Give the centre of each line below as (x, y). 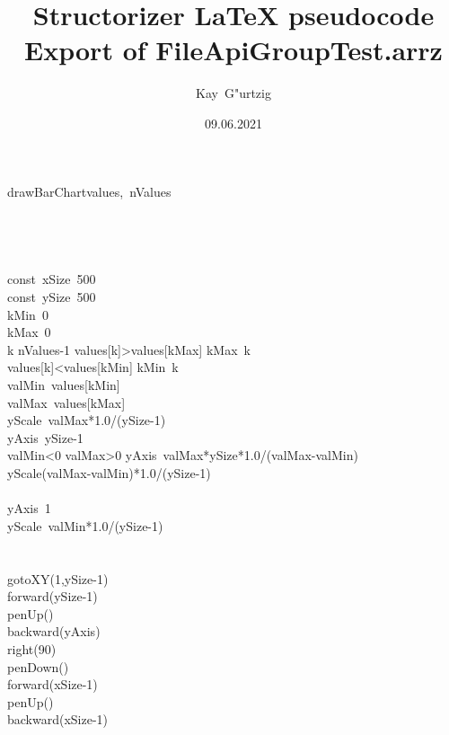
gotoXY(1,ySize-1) (58, 578)
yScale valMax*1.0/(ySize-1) (87, 420)
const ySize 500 (52, 297)
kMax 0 (29, 332)
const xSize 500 (52, 279)
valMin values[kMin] (64, 385)
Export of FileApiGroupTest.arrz (233, 50)
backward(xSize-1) (58, 719)
